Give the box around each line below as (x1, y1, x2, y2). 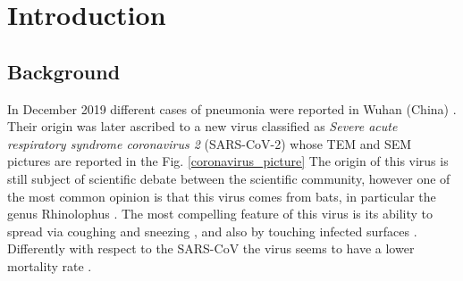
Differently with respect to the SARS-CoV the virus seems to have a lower (7, 239, 415, 258)
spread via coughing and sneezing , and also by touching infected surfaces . (7, 221, 417, 240)
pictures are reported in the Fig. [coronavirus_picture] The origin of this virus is (7, 152, 449, 170)
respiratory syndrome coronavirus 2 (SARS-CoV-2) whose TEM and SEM (7, 134, 412, 153)
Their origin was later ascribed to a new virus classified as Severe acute (7, 117, 398, 136)
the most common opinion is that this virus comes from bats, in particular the (7, 186, 436, 205)
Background (7, 57, 121, 85)
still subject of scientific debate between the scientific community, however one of (7, 169, 450, 187)
